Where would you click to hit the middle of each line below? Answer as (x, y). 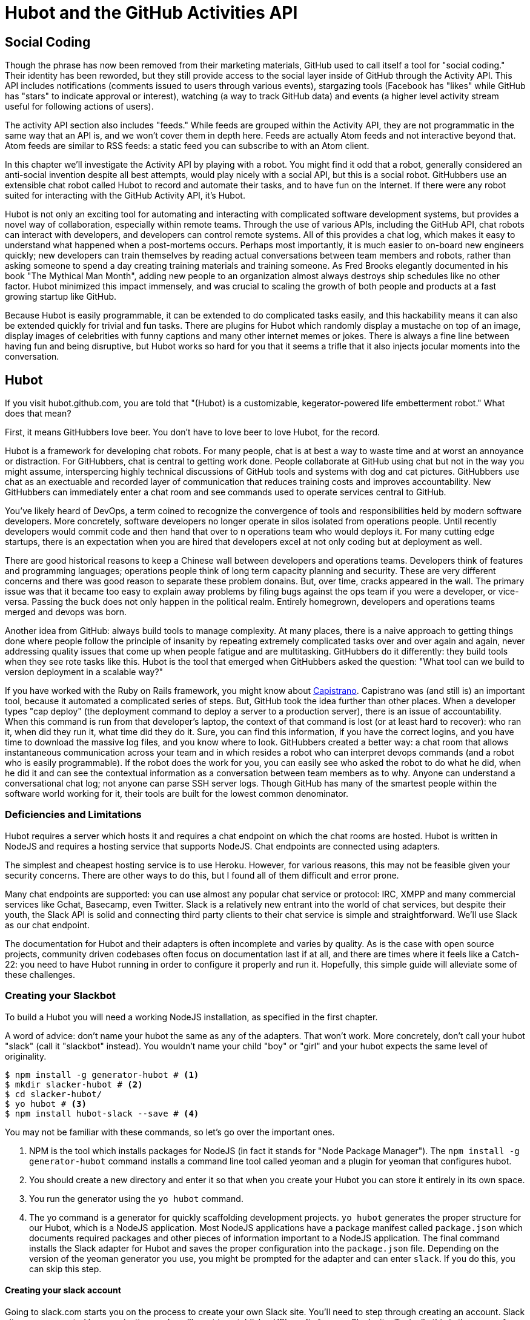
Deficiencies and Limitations (73, 815)
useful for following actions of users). (79, 107)
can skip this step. (65, 1269)
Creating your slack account (63, 1290)
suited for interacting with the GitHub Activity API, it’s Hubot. (125, 196)
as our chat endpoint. (47, 925)
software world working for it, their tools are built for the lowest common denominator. (177, 794)
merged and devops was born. (66, 612)
